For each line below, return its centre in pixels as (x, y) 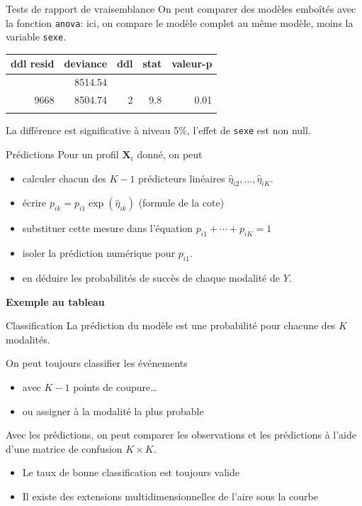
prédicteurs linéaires (182, 178)
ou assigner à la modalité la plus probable (113, 411)
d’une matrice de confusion (64, 448)
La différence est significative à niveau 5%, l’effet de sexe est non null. (158, 130)
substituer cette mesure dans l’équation (108, 228)
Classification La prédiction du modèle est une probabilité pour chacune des (171, 325)
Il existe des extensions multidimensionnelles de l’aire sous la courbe (170, 496)
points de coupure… (115, 387)
